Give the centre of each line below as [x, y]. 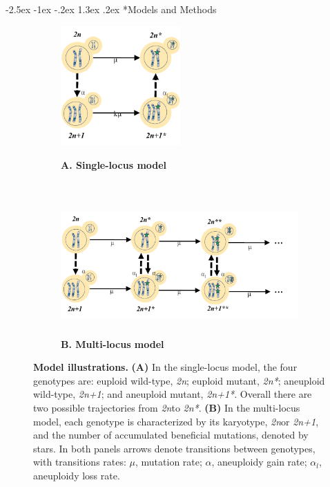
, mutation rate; [169, 462]
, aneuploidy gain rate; [259, 462]
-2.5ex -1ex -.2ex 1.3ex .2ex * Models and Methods [111, 9]
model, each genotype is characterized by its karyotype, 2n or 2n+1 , [176, 421]
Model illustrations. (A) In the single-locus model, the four [165, 367]
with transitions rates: [80, 462]
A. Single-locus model [114, 164]
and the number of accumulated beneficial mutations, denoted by [171, 435]
